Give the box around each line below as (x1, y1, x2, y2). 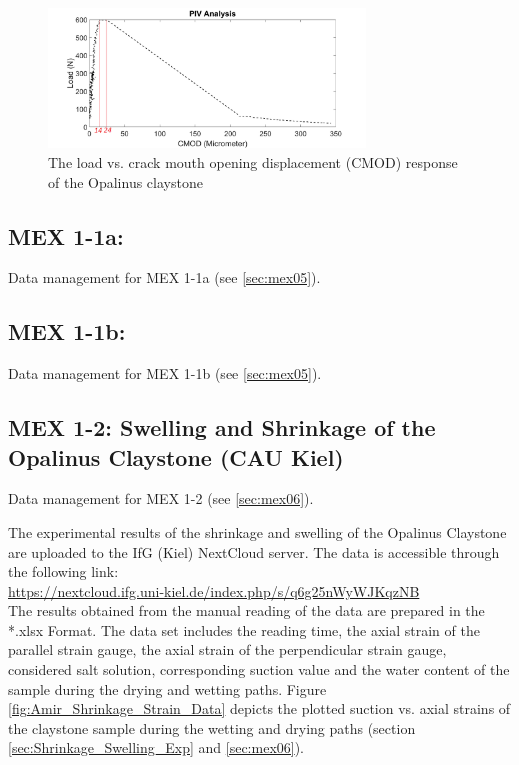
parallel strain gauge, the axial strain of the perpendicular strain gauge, (8, 639, 447, 660)
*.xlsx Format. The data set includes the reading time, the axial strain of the (8, 619, 480, 640)
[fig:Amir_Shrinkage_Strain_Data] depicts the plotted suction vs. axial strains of (8, 698, 511, 719)
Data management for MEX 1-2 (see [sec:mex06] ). (8, 488, 314, 509)
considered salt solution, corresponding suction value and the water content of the (8, 659, 510, 680)
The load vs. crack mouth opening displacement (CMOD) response (48, 151, 458, 172)
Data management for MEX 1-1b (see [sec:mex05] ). (8, 363, 322, 384)
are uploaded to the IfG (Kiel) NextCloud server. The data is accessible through (8, 541, 500, 562)
